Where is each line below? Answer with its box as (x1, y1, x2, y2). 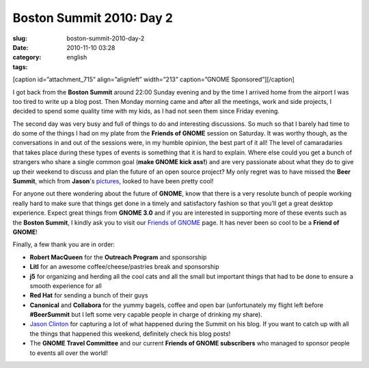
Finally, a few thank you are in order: (12, 240, 115, 249)
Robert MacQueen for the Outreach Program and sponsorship (29, 253, 207, 261)
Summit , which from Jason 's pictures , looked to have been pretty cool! (12, 177, 214, 185)
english (66, 53, 87, 62)
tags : (12, 62, 28, 71)
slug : (12, 34, 27, 42)
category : (12, 53, 42, 62)
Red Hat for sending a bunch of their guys (29, 291, 148, 300)
